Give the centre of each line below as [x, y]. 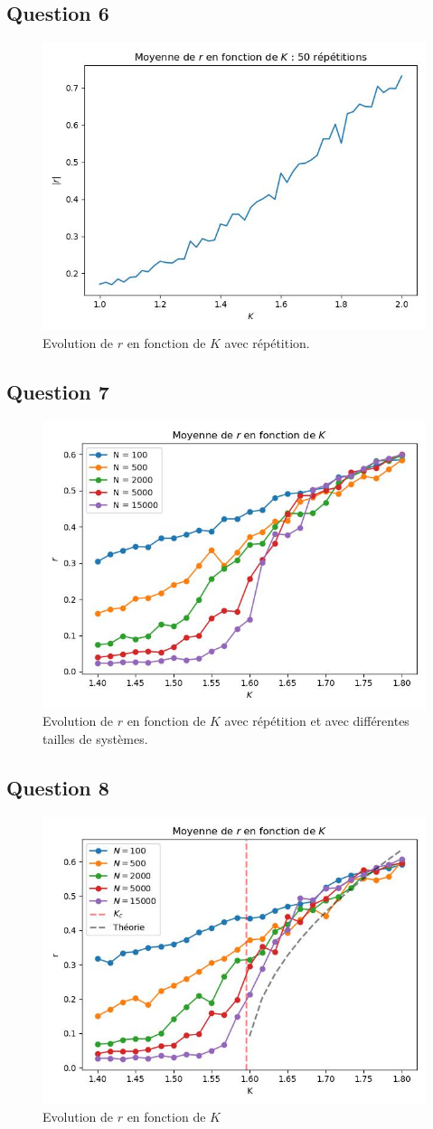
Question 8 [58, 787]
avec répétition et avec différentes [317, 721]
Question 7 [58, 391]
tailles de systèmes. [95, 738]
